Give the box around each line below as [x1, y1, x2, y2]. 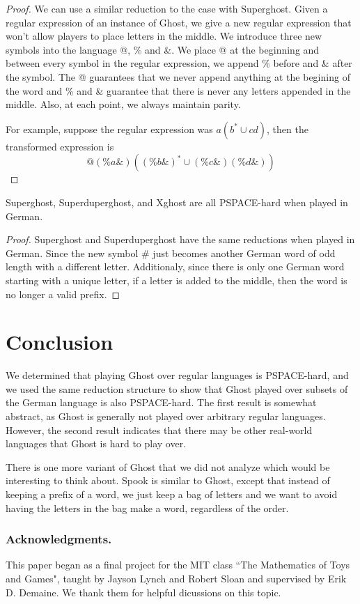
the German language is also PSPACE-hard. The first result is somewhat [6, 395, 317, 410]
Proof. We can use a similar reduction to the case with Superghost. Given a [6, 1, 328, 15]
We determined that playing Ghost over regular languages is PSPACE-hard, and [6, 368, 349, 382]
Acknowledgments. [6, 530, 112, 548]
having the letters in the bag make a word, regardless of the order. [6, 500, 289, 515]
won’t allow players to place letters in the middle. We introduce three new [6, 29, 322, 43]
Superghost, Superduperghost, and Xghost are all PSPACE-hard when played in [6, 194, 348, 209]
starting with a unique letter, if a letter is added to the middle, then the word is [6, 272, 347, 287]
